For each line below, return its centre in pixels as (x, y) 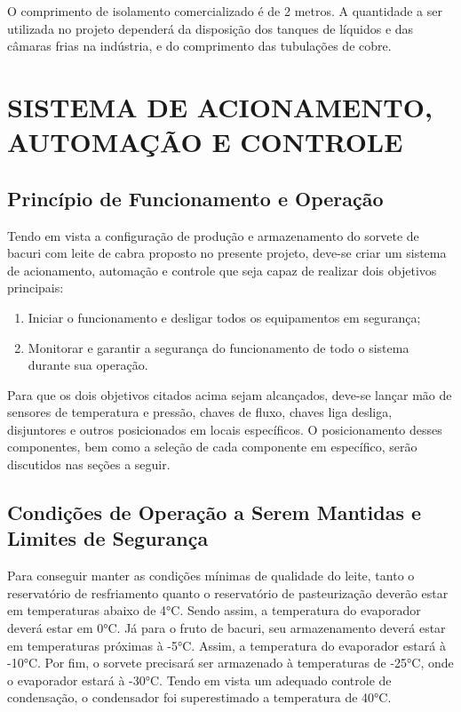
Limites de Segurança (108, 538)
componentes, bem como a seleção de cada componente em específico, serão (212, 447)
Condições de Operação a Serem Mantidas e (215, 512)
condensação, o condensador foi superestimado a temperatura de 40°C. (199, 697)
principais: (36, 288)
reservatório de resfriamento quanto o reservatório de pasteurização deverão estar (228, 592)
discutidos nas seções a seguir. (89, 464)
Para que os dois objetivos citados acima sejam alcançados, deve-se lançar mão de (230, 394)
